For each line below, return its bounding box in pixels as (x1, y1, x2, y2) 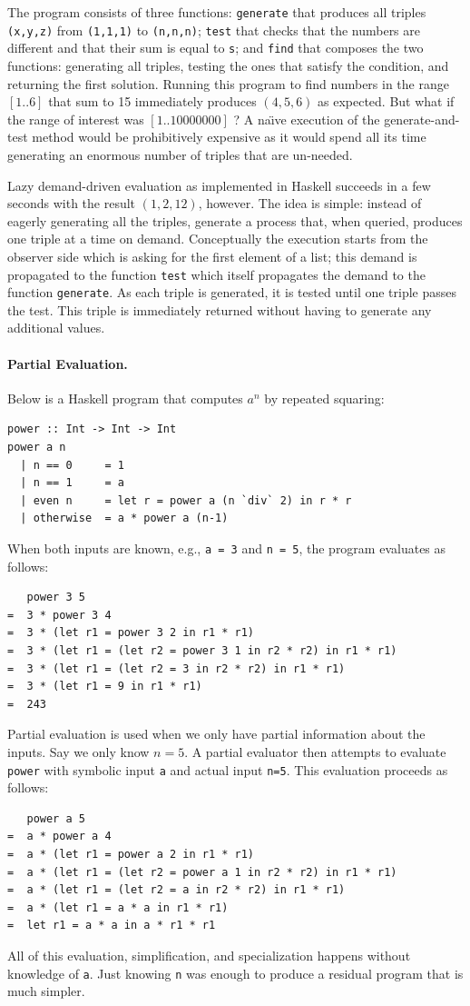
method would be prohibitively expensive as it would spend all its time (32, 127, 426, 146)
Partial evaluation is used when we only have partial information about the (7, 724, 426, 743)
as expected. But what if (318, 92, 455, 111)
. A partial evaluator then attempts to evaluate (184, 742, 446, 761)
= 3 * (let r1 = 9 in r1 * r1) (7, 680, 202, 693)
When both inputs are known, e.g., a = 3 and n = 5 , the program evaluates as (7, 538, 446, 557)
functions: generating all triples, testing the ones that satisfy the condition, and (7, 55, 449, 75)
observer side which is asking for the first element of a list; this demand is (7, 246, 417, 265)
